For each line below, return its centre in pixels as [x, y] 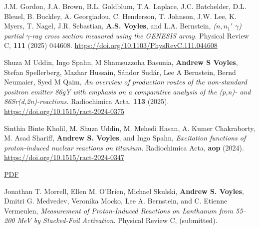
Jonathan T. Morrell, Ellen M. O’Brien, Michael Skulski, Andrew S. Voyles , [124, 191]
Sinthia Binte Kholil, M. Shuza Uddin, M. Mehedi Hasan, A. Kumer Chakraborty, [130, 128]
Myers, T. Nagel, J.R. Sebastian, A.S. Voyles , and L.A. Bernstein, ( [110, 26]
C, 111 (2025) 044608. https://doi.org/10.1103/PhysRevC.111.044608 [111, 45]
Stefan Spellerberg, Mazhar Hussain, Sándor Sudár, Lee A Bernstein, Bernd [120, 72]
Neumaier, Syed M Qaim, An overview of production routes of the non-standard [126, 82]
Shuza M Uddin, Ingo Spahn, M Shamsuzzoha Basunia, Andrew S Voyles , [121, 62]
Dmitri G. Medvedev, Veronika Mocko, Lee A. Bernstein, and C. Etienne [116, 201]
